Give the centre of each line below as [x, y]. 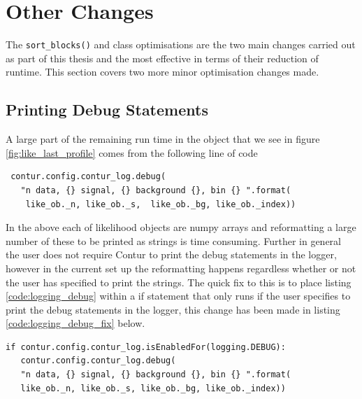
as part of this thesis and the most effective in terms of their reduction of [162, 58]
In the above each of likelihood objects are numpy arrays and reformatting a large [181, 227]
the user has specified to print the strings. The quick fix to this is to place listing [179, 282]
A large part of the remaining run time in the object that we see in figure [163, 139]
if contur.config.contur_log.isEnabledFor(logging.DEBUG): [146, 347]
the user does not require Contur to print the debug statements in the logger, [171, 254]
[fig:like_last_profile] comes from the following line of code [132, 152]
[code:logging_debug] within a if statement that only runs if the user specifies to [178, 296]
